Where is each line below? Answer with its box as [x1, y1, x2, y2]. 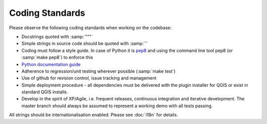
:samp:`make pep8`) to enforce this [21, 54, 93, 60]
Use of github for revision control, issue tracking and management [21, 75, 157, 81]
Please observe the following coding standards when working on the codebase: [9, 25, 172, 31]
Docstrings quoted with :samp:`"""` [21, 34, 93, 40]
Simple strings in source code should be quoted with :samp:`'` [21, 41, 148, 46]
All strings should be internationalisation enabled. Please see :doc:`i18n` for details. [9, 112, 178, 118]
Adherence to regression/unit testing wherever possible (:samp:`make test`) [21, 68, 176, 74]
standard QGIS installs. [21, 89, 68, 95]
